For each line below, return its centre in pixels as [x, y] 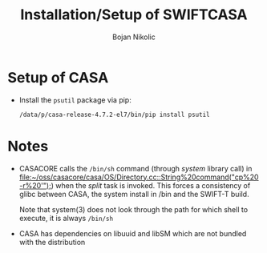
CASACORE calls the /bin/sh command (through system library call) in [136, 168]
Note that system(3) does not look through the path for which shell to [133, 209]
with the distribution [52, 242]
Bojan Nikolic [134, 37]
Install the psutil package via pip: [75, 100]
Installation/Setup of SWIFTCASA [134, 15]
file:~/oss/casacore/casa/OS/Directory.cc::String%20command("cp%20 [139, 177]
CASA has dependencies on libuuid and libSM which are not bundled [133, 233]
